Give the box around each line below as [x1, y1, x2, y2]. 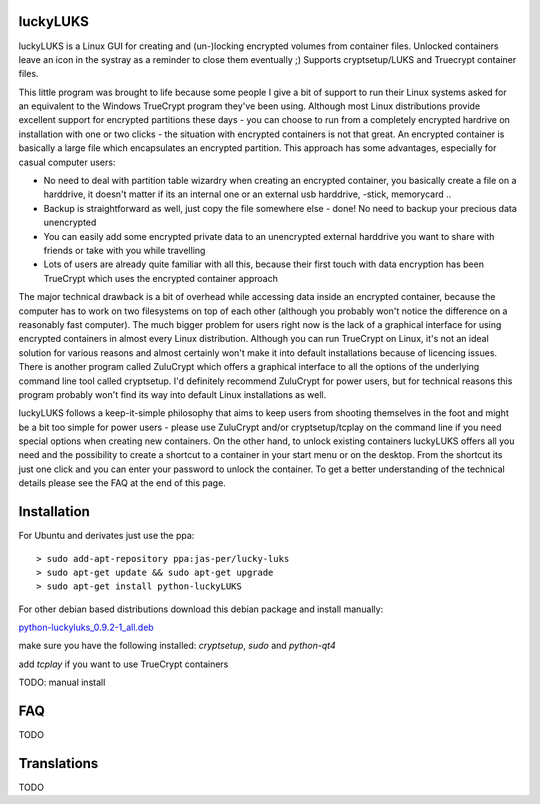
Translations [18, 755, 99, 772]
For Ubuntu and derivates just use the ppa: [18, 530, 195, 542]
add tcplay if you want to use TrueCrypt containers [18, 658, 229, 670]
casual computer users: [18, 156, 116, 168]
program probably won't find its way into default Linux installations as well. [18, 388, 327, 400]
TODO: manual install [18, 676, 106, 689]
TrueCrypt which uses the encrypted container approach [43, 272, 279, 284]
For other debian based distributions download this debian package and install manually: [18, 603, 384, 615]
